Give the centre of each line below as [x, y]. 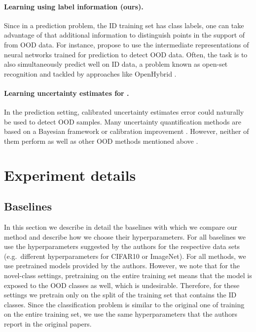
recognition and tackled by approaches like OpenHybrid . [90, 73]
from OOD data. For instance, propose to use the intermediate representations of [127, 44]
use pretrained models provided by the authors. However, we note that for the [122, 266]
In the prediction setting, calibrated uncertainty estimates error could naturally [124, 112]
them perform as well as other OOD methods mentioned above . [101, 141]
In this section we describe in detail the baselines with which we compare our [121, 227]
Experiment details [70, 175]
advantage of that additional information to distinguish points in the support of [125, 35]
